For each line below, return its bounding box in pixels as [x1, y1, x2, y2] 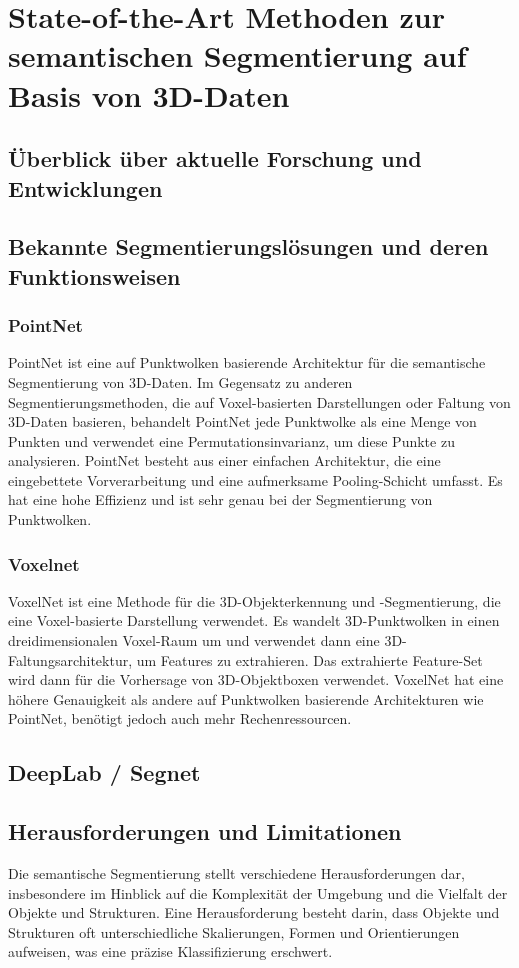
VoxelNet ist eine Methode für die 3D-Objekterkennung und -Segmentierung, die [8, 590, 501, 611]
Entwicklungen [8, 172, 163, 203]
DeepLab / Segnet [8, 757, 201, 788]
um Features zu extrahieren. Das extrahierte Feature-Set [136, 649, 483, 670]
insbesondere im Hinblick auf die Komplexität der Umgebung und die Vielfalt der [8, 882, 508, 903]
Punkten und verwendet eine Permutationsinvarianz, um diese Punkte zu [8, 430, 455, 451]
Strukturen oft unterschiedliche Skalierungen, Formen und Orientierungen [8, 921, 460, 942]
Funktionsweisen [8, 260, 181, 291]
